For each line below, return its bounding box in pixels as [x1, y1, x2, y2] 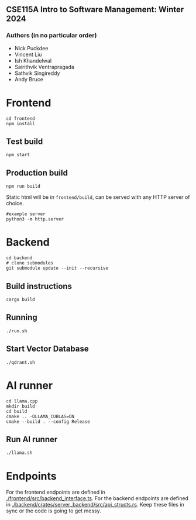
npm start [6, 152, 30, 158]
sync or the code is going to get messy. [6, 507, 101, 514]
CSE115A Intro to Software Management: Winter [6, 5, 184, 15]
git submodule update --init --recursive [6, 266, 109, 271]
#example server [6, 211, 46, 217]
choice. [6, 200, 25, 207]
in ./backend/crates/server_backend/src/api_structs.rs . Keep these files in [6, 501, 184, 508]
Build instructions [6, 281, 72, 291]
